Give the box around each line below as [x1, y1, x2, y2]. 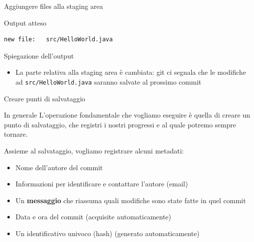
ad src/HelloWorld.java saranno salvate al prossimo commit [15, 76, 202, 87]
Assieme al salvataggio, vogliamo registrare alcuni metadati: [4, 146, 184, 155]
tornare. [4, 129, 28, 139]
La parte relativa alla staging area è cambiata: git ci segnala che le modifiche [15, 67, 246, 77]
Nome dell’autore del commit [15, 162, 103, 172]
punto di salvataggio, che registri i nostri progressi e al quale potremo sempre [4, 119, 236, 129]
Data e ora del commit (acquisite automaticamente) [15, 212, 172, 222]
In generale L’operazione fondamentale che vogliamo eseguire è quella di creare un [4, 110, 251, 120]
